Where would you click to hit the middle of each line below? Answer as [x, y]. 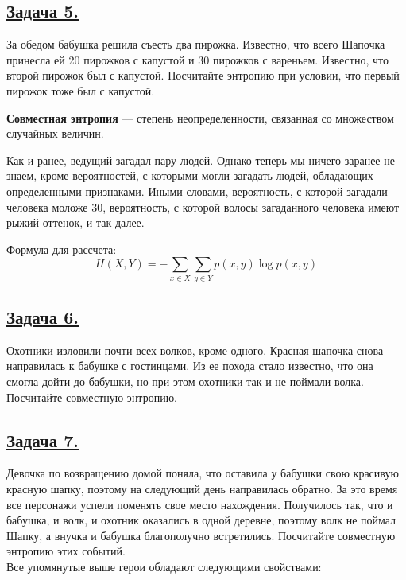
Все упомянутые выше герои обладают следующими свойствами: [164, 566]
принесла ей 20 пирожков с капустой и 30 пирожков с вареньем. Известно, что [197, 59]
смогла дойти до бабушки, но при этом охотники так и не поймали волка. [185, 381]
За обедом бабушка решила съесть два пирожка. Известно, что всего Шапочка [196, 44]
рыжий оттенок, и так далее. [75, 222]
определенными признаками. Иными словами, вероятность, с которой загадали [197, 191]
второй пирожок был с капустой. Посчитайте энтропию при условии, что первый [203, 75]
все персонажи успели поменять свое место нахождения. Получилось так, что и [200, 504]
